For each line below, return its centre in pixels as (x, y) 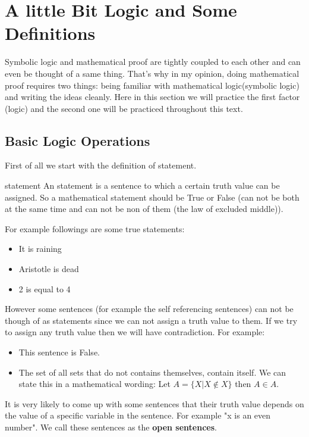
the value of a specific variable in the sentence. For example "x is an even (138, 415)
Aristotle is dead (49, 269)
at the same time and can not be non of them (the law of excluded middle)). (144, 209)
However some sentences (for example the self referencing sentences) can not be (149, 309)
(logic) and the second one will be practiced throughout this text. (124, 108)
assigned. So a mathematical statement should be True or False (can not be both (152, 197)
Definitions (50, 33)
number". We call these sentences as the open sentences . (111, 427)
